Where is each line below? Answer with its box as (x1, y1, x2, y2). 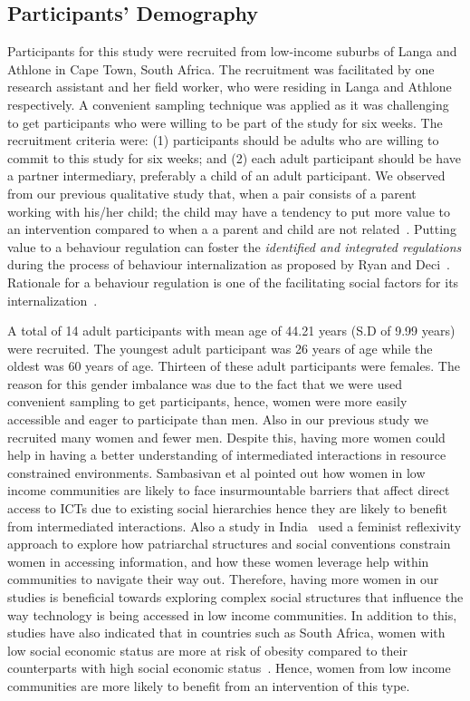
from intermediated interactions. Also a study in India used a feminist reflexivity (7, 516, 462, 535)
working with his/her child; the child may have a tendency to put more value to (7, 201, 451, 220)
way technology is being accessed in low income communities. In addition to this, (7, 605, 457, 624)
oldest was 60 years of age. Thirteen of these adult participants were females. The (7, 356, 460, 375)
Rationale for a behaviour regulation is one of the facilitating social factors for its (7, 272, 459, 291)
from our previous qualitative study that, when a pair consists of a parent (7, 183, 417, 202)
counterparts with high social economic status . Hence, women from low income (7, 658, 451, 677)
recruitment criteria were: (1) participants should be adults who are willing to (7, 131, 439, 150)
